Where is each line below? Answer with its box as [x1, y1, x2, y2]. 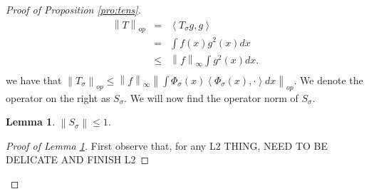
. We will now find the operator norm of [124, 90, 298, 105]
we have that [6, 72, 62, 87]
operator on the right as [6, 90, 110, 105]
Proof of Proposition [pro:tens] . [6, 2, 141, 16]
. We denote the [293, 72, 363, 87]
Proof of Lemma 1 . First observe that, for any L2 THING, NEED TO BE [6, 138, 328, 153]
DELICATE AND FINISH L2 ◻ [6, 152, 150, 167]
